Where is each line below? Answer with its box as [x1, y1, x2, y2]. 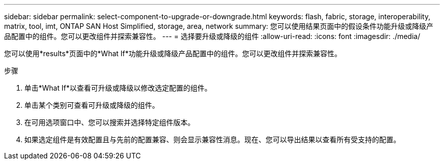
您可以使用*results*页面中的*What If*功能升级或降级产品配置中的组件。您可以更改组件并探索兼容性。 [4, 49, 342, 58]
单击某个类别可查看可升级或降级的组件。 [24, 101, 159, 109]
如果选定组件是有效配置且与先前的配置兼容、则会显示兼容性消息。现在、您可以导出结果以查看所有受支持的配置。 [24, 135, 400, 144]
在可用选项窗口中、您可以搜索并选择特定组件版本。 [24, 118, 195, 127]
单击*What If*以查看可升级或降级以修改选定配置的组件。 [24, 84, 212, 92]
